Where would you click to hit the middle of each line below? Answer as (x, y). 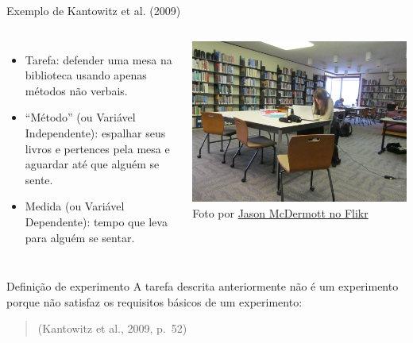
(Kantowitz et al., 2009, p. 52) (112, 328)
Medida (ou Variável (75, 206)
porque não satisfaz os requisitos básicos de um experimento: (154, 301)
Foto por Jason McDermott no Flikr (280, 212)
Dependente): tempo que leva (96, 221)
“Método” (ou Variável (80, 117)
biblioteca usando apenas (86, 75)
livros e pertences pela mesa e (97, 148)
